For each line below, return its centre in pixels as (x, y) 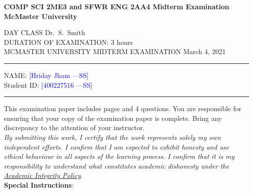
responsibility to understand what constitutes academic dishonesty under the (117, 165)
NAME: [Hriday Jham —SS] (46, 75)
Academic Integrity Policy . (43, 175)
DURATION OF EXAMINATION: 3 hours (69, 42)
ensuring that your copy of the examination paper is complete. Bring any (113, 118)
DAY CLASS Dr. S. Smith (45, 32)
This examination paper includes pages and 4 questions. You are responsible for (123, 108)
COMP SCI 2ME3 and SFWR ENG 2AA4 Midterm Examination (117, 6)
